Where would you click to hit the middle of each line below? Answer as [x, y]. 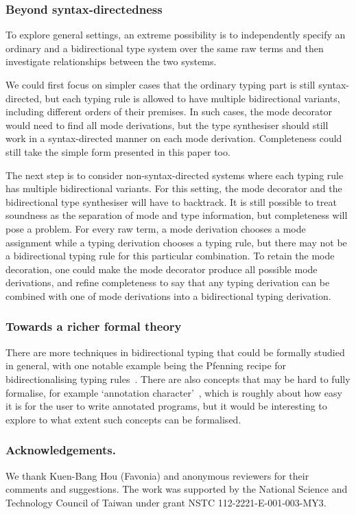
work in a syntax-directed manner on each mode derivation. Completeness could [174, 138]
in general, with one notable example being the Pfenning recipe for [146, 365]
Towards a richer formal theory [94, 326]
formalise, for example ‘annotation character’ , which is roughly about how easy [174, 392]
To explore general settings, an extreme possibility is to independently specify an [176, 35]
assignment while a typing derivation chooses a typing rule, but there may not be [176, 242]
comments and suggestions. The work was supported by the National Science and [177, 489]
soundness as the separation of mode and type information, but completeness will [177, 215]
